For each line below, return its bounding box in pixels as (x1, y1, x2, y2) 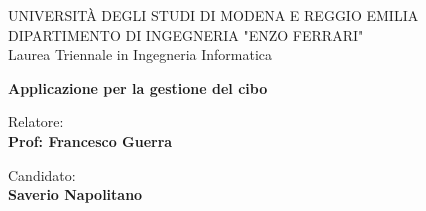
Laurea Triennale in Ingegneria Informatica (8, 44, 273, 65)
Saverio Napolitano (8, 184, 143, 205)
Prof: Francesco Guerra (8, 130, 173, 151)
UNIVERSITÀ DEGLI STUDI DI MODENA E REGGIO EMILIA (8, 5, 419, 25)
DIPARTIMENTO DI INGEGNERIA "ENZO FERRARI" (8, 24, 364, 45)
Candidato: (8, 164, 76, 185)
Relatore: (8, 111, 64, 132)
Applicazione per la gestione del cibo (8, 77, 268, 98)
